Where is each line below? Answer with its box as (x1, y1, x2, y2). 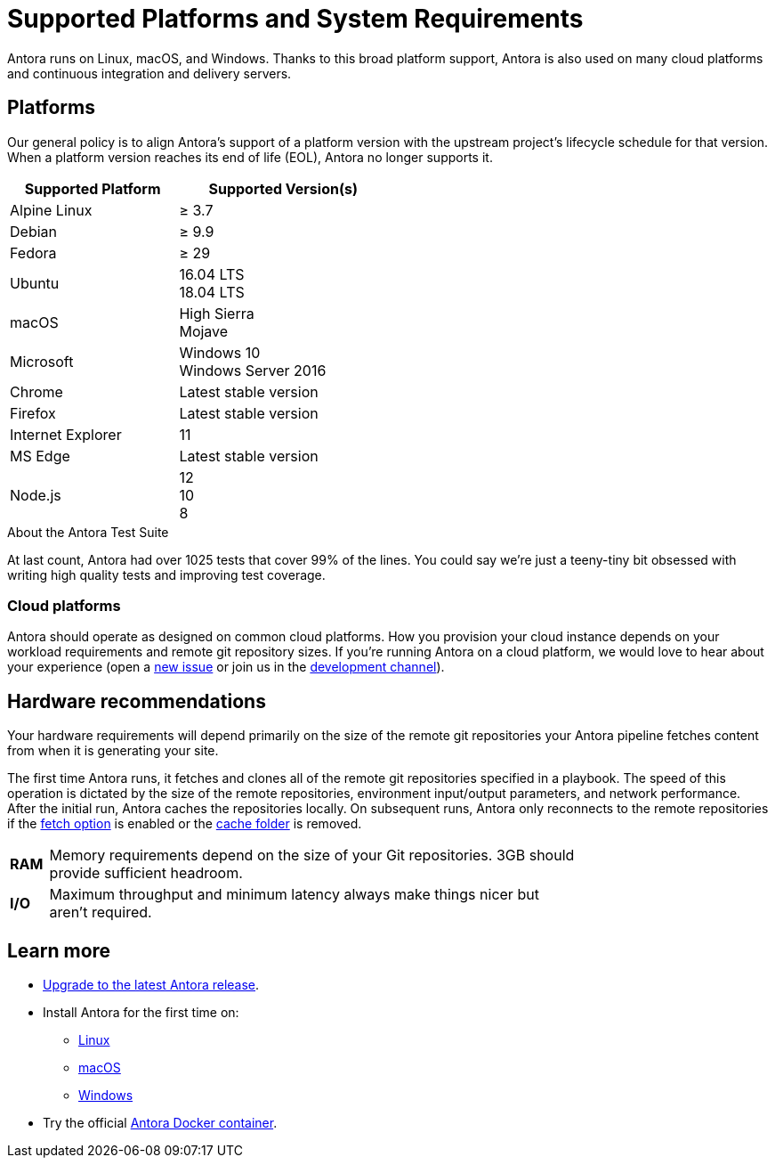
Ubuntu (10, 273, 60, 292)
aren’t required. (49, 903, 152, 922)
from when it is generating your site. (7, 743, 219, 759)
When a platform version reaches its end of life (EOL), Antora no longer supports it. (7, 149, 493, 165)
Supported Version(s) (208, 179, 358, 198)
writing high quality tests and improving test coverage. (7, 566, 326, 582)
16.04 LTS (179, 265, 245, 283)
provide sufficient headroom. (49, 864, 243, 883)
